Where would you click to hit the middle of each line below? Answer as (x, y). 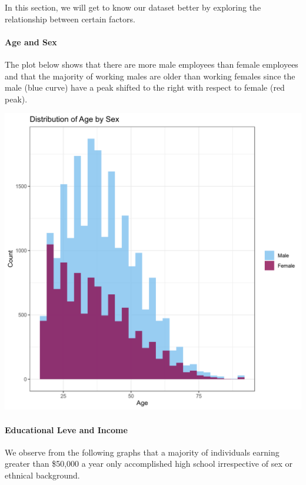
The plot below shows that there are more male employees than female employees (152, 64)
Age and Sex (31, 41)
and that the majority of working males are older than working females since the (150, 76)
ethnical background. (42, 475)
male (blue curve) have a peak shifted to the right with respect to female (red (145, 87)
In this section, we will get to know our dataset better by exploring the (133, 7)
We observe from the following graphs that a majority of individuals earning (142, 452)
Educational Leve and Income (66, 429)
